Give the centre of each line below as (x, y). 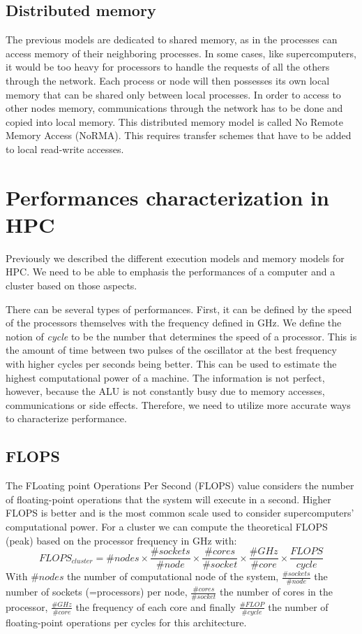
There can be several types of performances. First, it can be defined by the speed (179, 309)
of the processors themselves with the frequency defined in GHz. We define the (174, 323)
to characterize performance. (66, 418)
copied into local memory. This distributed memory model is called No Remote (174, 121)
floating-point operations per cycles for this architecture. (126, 622)
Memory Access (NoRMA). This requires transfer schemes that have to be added (179, 135)
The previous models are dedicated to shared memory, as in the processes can (172, 39)
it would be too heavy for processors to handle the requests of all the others (168, 67)
